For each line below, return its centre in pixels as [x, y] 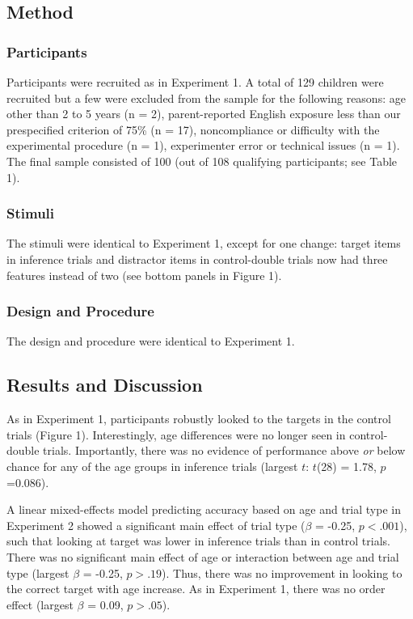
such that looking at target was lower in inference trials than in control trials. [198, 541]
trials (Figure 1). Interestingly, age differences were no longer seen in [176, 434]
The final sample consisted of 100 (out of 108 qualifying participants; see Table [202, 161]
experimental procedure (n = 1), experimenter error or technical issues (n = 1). [203, 145]
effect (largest [40, 604]
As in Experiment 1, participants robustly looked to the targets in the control [199, 419]
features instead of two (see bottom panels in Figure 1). [144, 275]
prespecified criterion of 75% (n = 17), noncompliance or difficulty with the [193, 129]
